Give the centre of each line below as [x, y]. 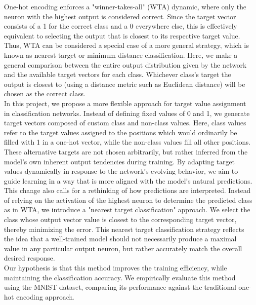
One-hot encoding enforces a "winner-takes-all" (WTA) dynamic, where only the [125, 6]
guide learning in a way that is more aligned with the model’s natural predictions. [128, 180]
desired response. [30, 258]
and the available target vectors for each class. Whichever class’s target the [118, 74]
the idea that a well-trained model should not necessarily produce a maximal [120, 239]
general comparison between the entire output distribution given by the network [125, 64]
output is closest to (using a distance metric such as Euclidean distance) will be [125, 84]
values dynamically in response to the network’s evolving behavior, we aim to [121, 171]
